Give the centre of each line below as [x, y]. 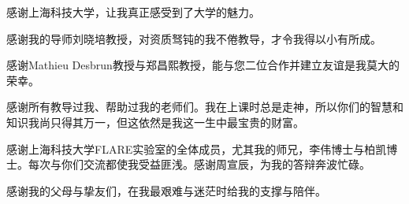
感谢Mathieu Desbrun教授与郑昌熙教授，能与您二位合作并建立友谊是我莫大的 [203, 65]
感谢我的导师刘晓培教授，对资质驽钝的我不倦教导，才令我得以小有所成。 [194, 38]
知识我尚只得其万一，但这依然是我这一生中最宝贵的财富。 [155, 122]
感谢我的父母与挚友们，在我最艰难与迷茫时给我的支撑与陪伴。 [166, 190]
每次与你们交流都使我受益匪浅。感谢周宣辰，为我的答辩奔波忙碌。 [199, 164]
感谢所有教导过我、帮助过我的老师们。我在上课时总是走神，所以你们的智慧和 [205, 107]
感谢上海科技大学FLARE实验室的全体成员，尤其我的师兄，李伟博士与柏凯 [197, 148]
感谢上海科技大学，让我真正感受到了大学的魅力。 [133, 12]
